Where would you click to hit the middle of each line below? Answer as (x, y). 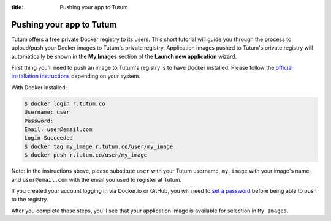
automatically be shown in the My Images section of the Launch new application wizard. (124, 56)
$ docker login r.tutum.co (65, 103)
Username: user (47, 112)
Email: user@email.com (58, 129)
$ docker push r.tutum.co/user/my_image (86, 155)
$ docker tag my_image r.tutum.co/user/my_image (99, 146)
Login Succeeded (49, 138)
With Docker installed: (39, 87)
